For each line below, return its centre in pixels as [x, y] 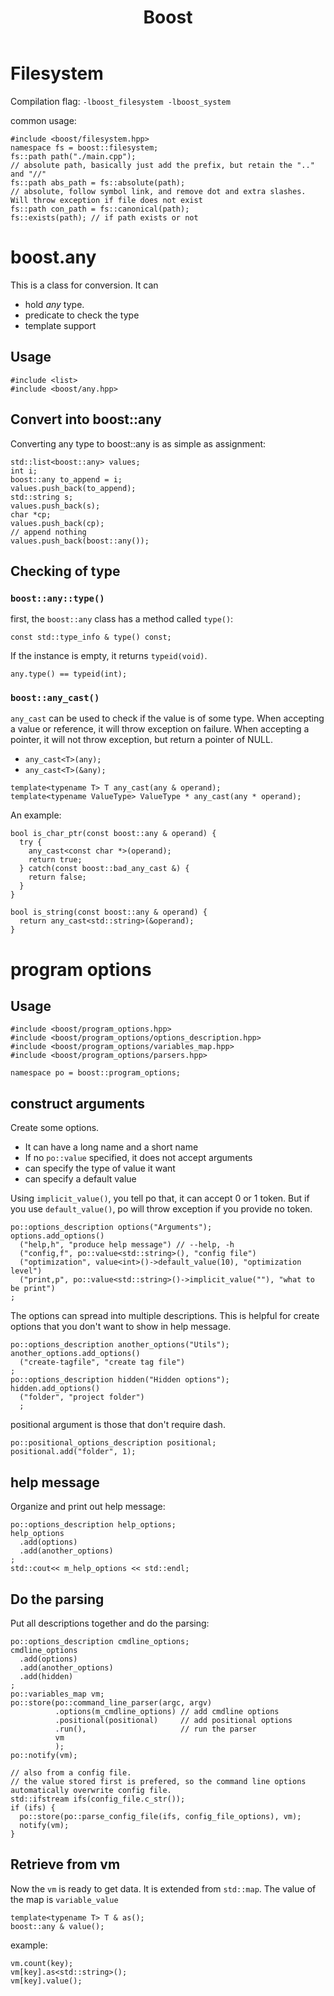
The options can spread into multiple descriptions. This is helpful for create [165, 1316]
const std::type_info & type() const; [91, 637]
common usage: [43, 120]
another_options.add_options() [75, 1354]
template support [60, 325]
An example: [36, 815]
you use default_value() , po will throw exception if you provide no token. [161, 1209]
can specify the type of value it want [100, 1168]
